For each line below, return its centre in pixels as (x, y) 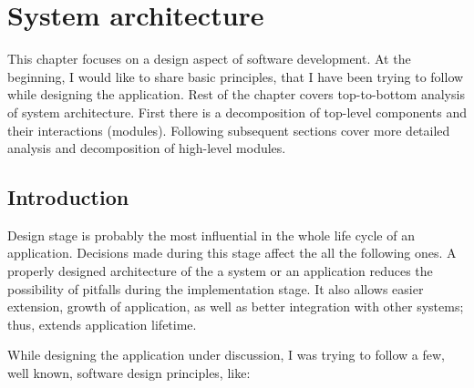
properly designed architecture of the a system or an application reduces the (220, 271)
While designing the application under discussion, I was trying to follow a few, (226, 355)
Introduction (68, 197)
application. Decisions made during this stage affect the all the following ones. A (232, 253)
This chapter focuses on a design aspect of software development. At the (209, 59)
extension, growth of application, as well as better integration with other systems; (236, 306)
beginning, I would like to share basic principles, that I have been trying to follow (236, 76)
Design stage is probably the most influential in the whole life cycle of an (211, 235)
